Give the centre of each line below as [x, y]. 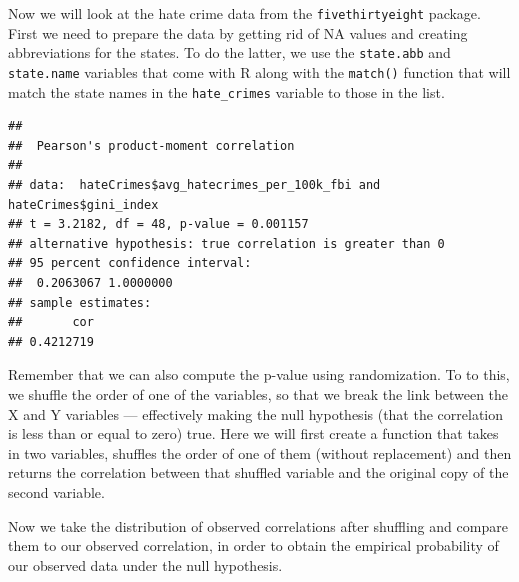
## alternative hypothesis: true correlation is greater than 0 [226, 243]
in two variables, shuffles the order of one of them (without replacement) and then [260, 452]
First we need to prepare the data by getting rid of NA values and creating [238, 32]
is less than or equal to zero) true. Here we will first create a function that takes [253, 433]
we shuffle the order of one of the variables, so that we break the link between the [258, 393]
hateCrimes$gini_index [83, 204]
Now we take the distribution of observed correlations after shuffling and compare [258, 525]
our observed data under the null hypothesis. [145, 564]
